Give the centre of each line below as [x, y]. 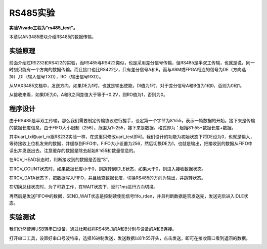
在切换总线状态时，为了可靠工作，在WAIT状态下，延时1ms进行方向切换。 [84, 187]
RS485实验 [32, 13]
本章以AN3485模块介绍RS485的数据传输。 [53, 37]
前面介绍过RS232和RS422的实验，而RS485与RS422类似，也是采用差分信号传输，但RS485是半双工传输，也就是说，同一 [132, 62]
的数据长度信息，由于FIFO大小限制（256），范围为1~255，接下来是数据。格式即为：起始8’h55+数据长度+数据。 [122, 127]
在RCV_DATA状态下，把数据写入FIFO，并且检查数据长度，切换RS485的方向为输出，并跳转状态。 [108, 178]
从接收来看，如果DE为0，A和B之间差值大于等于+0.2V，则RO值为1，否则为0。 [89, 95]
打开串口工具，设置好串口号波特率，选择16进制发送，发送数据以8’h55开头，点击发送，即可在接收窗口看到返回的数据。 [130, 238]
